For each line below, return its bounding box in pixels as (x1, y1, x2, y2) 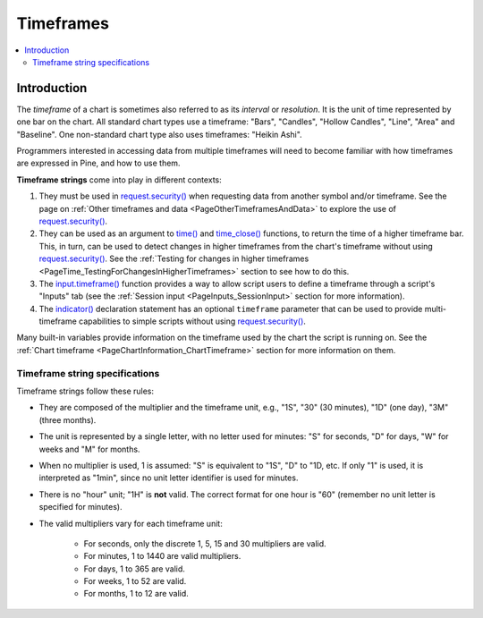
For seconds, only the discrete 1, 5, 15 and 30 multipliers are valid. (83, 538, 326, 549)
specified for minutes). (38, 502, 123, 512)
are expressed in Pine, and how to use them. (16, 157, 181, 169)
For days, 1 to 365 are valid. (83, 563, 185, 574)
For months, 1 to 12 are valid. (83, 588, 190, 599)
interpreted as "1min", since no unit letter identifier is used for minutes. (38, 472, 299, 483)
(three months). (38, 414, 97, 425)
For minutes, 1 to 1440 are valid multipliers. (83, 551, 241, 562)
